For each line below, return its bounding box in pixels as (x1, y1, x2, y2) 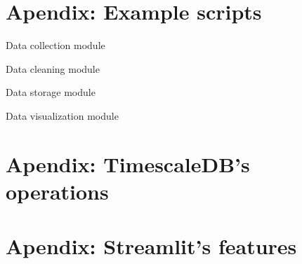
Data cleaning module (6, 61, 100, 76)
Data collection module (6, 38, 105, 53)
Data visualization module (6, 108, 119, 123)
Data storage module (6, 85, 96, 99)
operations (6, 176, 109, 205)
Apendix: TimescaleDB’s (6, 149, 250, 178)
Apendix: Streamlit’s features (6, 232, 297, 260)
